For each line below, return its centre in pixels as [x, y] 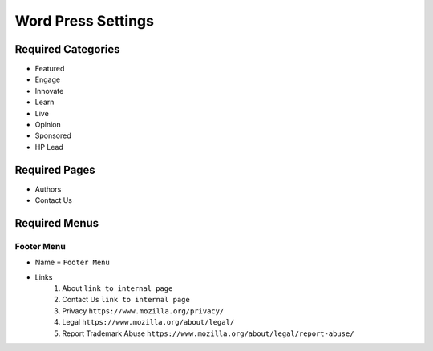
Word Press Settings [84, 21]
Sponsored [53, 135]
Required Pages [55, 169]
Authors [48, 189]
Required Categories [67, 49]
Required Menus [57, 223]
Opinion [48, 125]
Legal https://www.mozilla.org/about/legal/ [148, 322]
